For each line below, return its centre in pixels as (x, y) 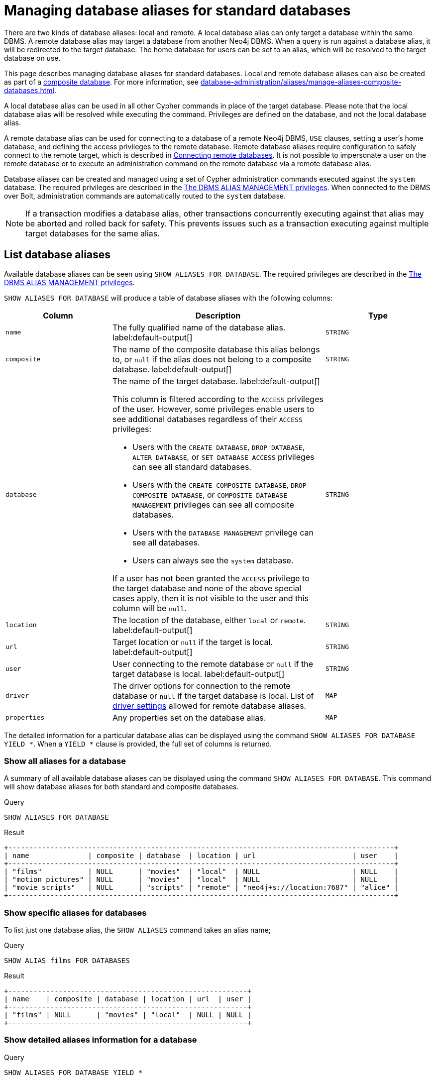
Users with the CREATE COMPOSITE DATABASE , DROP (219, 485)
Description (218, 315)
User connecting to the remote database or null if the (213, 664)
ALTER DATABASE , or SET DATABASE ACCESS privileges (223, 457)
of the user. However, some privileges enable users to (214, 409)
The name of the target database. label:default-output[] (216, 381)
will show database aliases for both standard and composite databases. (121, 787)
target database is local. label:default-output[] (199, 674)
